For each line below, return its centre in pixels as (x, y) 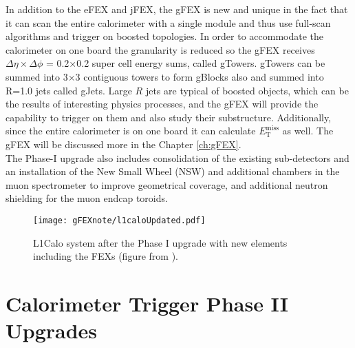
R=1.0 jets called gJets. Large (69, 90)
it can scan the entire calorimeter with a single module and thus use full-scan (168, 22)
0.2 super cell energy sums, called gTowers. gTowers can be (201, 63)
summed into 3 (37, 76)
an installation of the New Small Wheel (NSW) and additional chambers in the (173, 171)
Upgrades (52, 330)
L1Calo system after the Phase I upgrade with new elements (160, 242)
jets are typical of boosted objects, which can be (247, 90)
